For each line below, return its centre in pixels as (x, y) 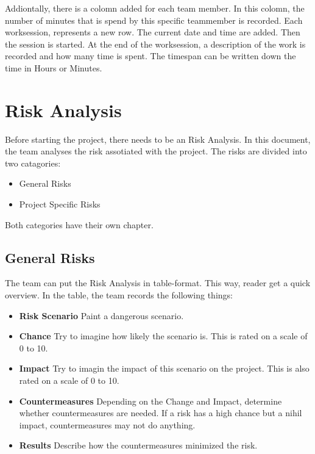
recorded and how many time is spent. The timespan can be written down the (150, 56)
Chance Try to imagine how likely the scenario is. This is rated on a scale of (163, 336)
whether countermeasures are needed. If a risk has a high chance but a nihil (161, 413)
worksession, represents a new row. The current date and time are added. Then (153, 32)
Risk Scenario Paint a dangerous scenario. (101, 315)
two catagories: (33, 163)
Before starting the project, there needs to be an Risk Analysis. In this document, (158, 139)
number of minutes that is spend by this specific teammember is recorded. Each (154, 20)
